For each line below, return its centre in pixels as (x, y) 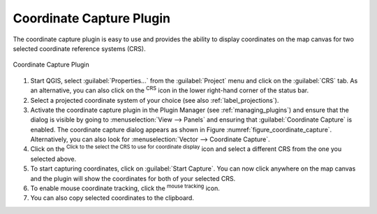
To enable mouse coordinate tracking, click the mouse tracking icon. (125, 187)
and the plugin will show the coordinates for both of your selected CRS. (133, 178)
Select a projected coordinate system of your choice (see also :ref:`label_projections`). (155, 100)
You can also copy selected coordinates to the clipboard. (112, 198)
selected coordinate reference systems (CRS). (79, 48)
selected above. (53, 159)
